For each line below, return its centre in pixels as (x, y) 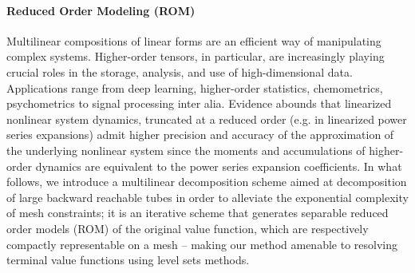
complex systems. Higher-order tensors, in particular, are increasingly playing (196, 56)
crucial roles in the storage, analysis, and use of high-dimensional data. (180, 71)
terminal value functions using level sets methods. (128, 260)
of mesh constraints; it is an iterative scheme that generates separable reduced (198, 213)
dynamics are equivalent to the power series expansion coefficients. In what (219, 166)
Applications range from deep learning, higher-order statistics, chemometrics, (195, 87)
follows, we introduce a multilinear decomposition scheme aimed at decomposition (207, 182)
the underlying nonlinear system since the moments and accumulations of (186, 150)
